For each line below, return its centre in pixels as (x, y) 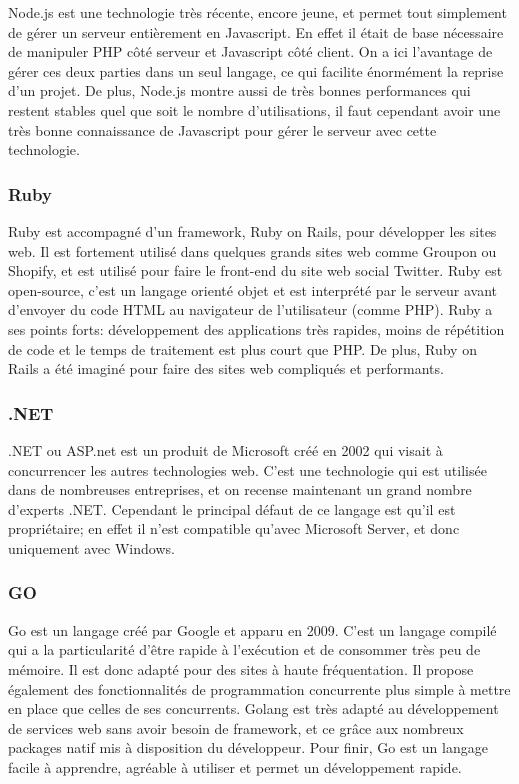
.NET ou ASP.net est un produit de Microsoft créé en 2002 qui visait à (225, 449)
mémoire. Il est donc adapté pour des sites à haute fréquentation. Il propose (241, 668)
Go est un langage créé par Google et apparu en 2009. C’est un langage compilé (252, 629)
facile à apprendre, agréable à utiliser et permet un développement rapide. (235, 766)
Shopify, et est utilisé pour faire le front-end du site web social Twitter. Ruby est (255, 270)
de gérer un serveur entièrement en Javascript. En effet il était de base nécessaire (256, 31)
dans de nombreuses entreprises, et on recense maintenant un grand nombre (240, 489)
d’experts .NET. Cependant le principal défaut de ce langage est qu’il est (232, 508)
